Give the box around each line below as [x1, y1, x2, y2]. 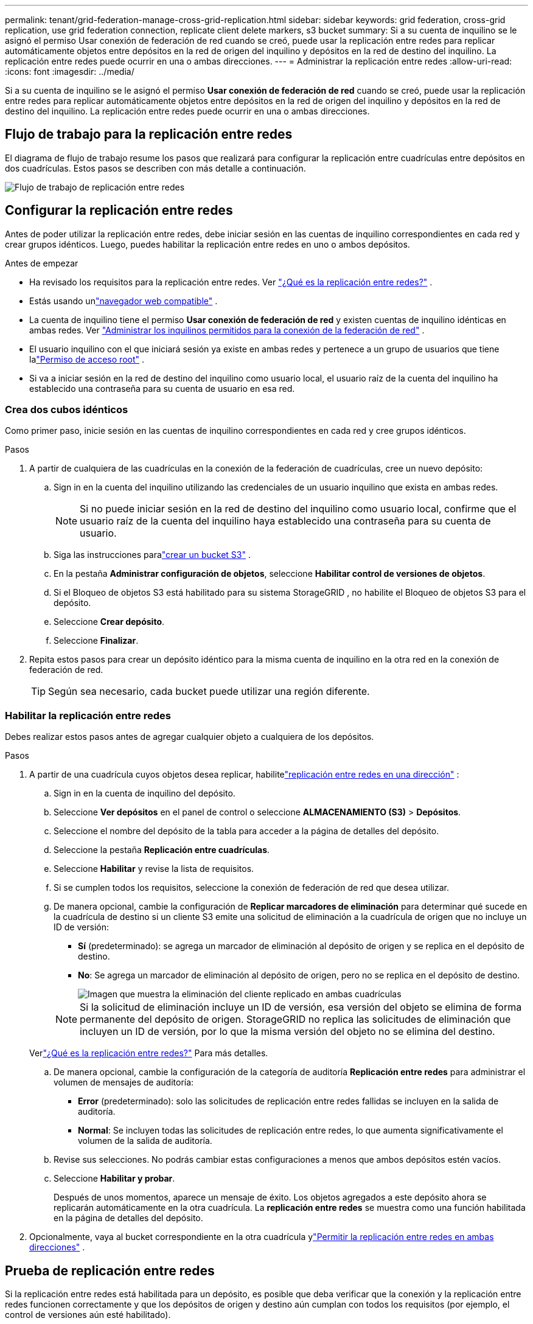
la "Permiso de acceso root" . [29, 354, 145, 364]
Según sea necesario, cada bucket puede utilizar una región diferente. [48, 685, 370, 698]
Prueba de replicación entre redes [5, 1263, 215, 1278]
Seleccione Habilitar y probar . [54, 1173, 175, 1184]
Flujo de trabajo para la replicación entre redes [5, 127, 293, 142]
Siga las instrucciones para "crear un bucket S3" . [54, 549, 251, 560]
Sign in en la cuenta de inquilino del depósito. [54, 788, 235, 799]
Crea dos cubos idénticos [5, 403, 128, 416]
